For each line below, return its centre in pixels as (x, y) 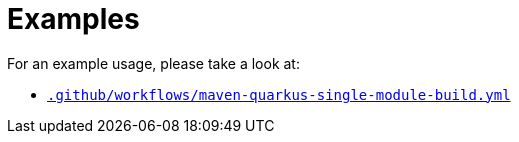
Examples (73, 19)
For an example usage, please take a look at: (153, 63)
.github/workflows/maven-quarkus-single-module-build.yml (279, 94)
